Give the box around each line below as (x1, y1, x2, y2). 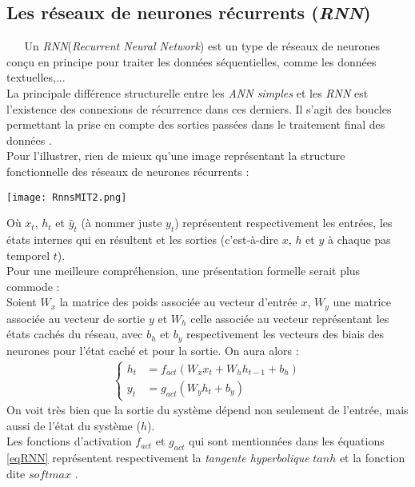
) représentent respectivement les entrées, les (174, 214, 393, 231)
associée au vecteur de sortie (6, 309, 146, 326)
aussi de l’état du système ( (6, 417, 141, 433)
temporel (6, 246, 50, 263)
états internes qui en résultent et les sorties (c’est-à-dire (6, 231, 279, 247)
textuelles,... (6, 69, 66, 86)
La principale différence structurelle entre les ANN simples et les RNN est (6, 84, 369, 101)
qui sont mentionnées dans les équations (189, 433, 385, 449)
